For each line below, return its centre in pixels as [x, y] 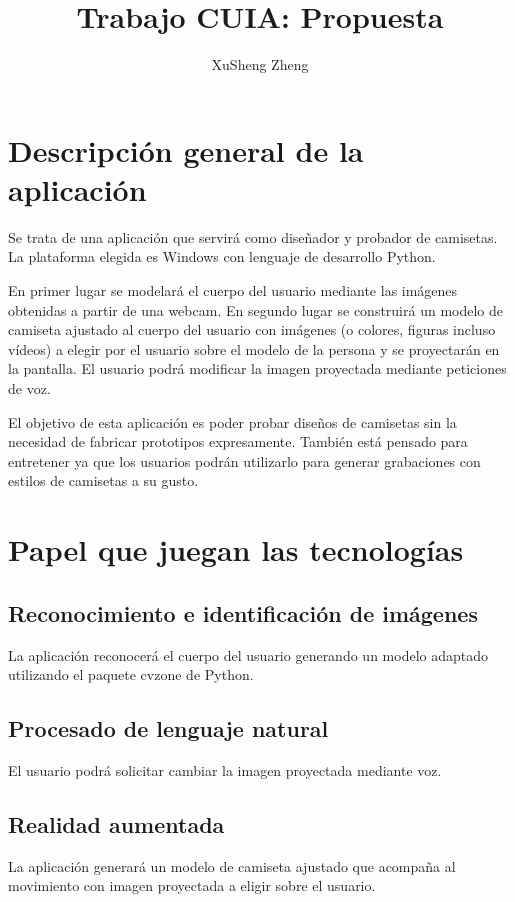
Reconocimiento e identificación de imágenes [243, 612]
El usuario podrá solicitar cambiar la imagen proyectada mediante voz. [225, 769]
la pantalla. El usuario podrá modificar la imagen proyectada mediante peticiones [257, 368]
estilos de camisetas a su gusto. [103, 480]
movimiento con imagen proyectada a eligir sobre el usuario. [192, 885]
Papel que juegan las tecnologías [236, 549]
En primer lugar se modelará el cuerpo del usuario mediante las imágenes [233, 290]
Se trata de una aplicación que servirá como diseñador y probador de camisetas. [253, 236]
